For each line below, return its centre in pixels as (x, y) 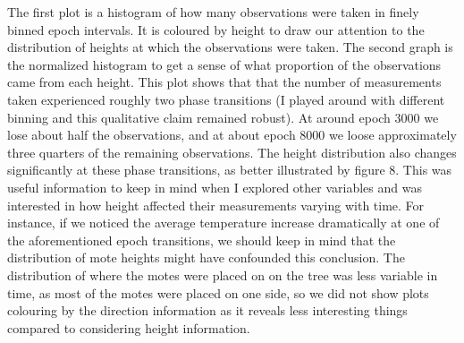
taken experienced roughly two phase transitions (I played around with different (226, 99)
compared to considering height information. (129, 327)
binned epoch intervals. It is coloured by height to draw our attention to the (216, 29)
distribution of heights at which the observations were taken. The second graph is (230, 47)
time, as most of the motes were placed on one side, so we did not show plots (218, 292)
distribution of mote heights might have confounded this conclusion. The (206, 257)
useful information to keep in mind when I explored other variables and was (215, 187)
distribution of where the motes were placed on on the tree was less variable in (223, 274)
